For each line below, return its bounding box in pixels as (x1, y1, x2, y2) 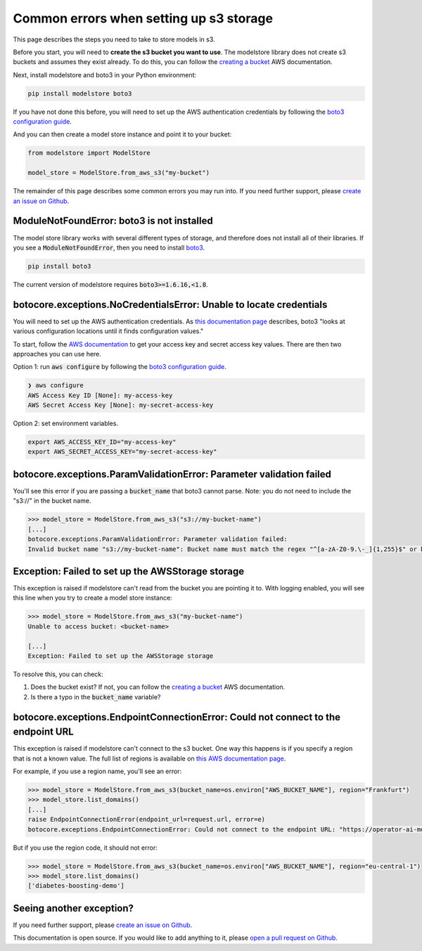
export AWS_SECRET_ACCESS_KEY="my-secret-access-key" (27, 448, 217, 456)
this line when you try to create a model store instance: (13, 594, 172, 602)
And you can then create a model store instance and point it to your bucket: (13, 130, 232, 138)
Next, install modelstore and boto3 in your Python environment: (13, 70, 197, 79)
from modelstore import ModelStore (27, 149, 151, 157)
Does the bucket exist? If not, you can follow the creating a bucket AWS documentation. (30, 682, 286, 692)
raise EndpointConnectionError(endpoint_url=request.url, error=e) (27, 815, 266, 824)
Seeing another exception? (13, 902, 134, 914)
